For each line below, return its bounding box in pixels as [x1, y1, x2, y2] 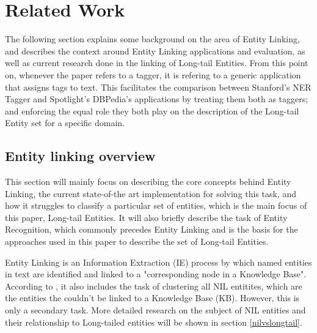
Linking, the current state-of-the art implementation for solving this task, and [5, 187, 297, 200]
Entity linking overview [5, 146, 156, 165]
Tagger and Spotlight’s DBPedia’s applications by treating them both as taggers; [5, 92, 308, 105]
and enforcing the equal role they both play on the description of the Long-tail [5, 104, 299, 117]
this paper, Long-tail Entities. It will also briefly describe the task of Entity [5, 211, 288, 223]
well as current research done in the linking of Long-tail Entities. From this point [5, 56, 308, 69]
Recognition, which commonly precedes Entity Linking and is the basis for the [5, 223, 298, 236]
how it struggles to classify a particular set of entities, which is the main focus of [5, 199, 307, 212]
